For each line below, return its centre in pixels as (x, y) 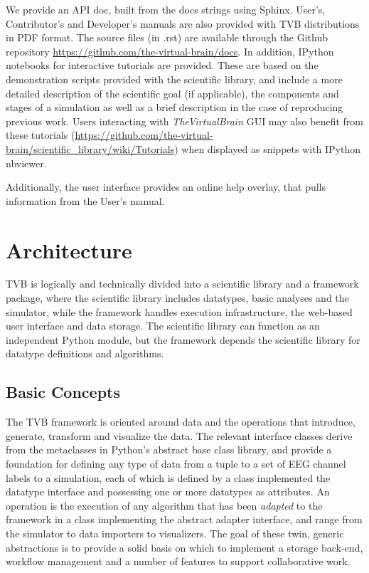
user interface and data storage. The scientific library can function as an (163, 326)
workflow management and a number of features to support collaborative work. (178, 561)
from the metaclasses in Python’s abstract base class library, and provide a (169, 450)
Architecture (69, 249)
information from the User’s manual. (85, 200)
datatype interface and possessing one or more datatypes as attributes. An (168, 491)
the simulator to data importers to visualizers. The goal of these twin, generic (175, 533)
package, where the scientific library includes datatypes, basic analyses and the (177, 298)
